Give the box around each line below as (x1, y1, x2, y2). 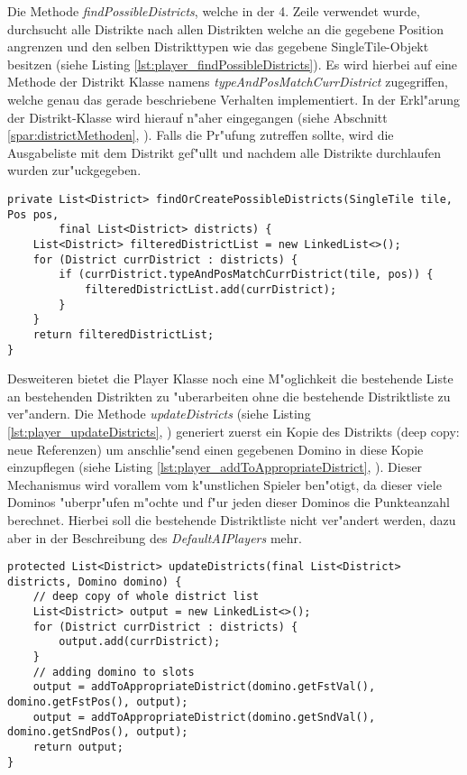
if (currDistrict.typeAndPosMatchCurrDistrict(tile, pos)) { (59, 268, 434, 281)
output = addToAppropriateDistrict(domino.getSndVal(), (32, 710, 376, 724)
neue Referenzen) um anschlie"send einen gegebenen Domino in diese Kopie (7, 439, 424, 458)
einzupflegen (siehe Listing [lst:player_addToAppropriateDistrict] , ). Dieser (7, 457, 423, 476)
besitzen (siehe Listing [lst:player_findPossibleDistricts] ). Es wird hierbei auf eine (7, 54, 458, 73)
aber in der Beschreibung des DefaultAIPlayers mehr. (7, 528, 302, 547)
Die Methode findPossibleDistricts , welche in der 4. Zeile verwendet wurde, (7, 2, 420, 20)
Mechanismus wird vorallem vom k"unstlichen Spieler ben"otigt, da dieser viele (7, 475, 442, 494)
